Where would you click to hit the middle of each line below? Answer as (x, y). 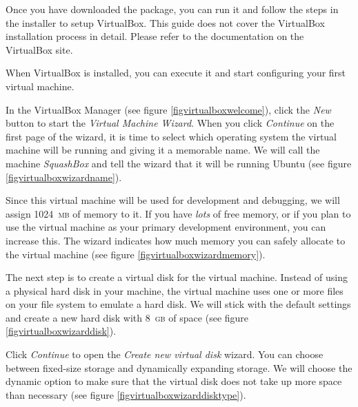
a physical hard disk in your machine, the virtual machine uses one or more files (175, 290)
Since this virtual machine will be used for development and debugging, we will (173, 200)
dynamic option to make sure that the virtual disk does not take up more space (174, 381)
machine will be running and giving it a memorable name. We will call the (163, 150)
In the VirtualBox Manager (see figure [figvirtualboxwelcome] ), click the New (168, 109)
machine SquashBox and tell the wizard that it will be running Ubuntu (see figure (179, 163)
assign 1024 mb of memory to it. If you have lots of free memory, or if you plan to (178, 213)
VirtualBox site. (39, 49)
